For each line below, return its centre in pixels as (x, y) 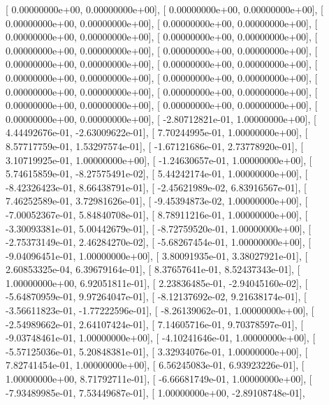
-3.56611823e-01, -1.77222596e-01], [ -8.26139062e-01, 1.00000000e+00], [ (160, 310)
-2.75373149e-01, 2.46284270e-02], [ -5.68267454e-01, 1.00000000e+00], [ (159, 242)
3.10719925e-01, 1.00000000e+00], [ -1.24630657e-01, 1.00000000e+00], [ (159, 160)
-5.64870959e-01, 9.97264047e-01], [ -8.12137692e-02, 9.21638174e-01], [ (156, 296)
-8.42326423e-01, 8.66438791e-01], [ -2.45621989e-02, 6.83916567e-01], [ (156, 187)
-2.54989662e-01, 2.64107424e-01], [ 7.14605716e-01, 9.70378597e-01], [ (155, 324)
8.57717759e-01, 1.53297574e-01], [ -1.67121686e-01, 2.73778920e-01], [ (155, 146)
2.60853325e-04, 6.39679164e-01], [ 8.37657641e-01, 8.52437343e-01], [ (153, 269)
